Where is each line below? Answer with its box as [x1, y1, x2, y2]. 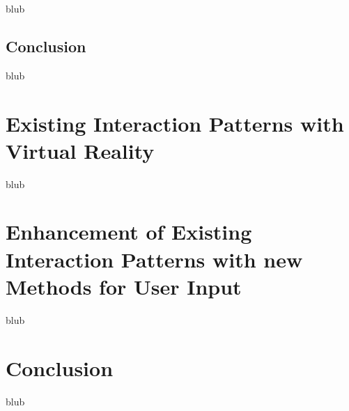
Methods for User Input [6, 272, 242, 300]
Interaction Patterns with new [6, 245, 303, 273]
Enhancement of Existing [6, 217, 252, 246]
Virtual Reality [6, 136, 155, 164]
